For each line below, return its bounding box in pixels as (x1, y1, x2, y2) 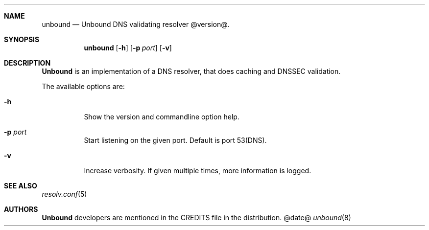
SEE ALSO (4, 182, 37, 190)
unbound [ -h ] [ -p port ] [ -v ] (84, 44, 172, 52)
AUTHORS (4, 205, 38, 213)
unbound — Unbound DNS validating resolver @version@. (42, 20, 230, 28)
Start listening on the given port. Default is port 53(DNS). (84, 136, 267, 144)
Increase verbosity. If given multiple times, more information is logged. (84, 166, 311, 175)
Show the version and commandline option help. (84, 113, 239, 121)
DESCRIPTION (4, 59, 51, 67)
